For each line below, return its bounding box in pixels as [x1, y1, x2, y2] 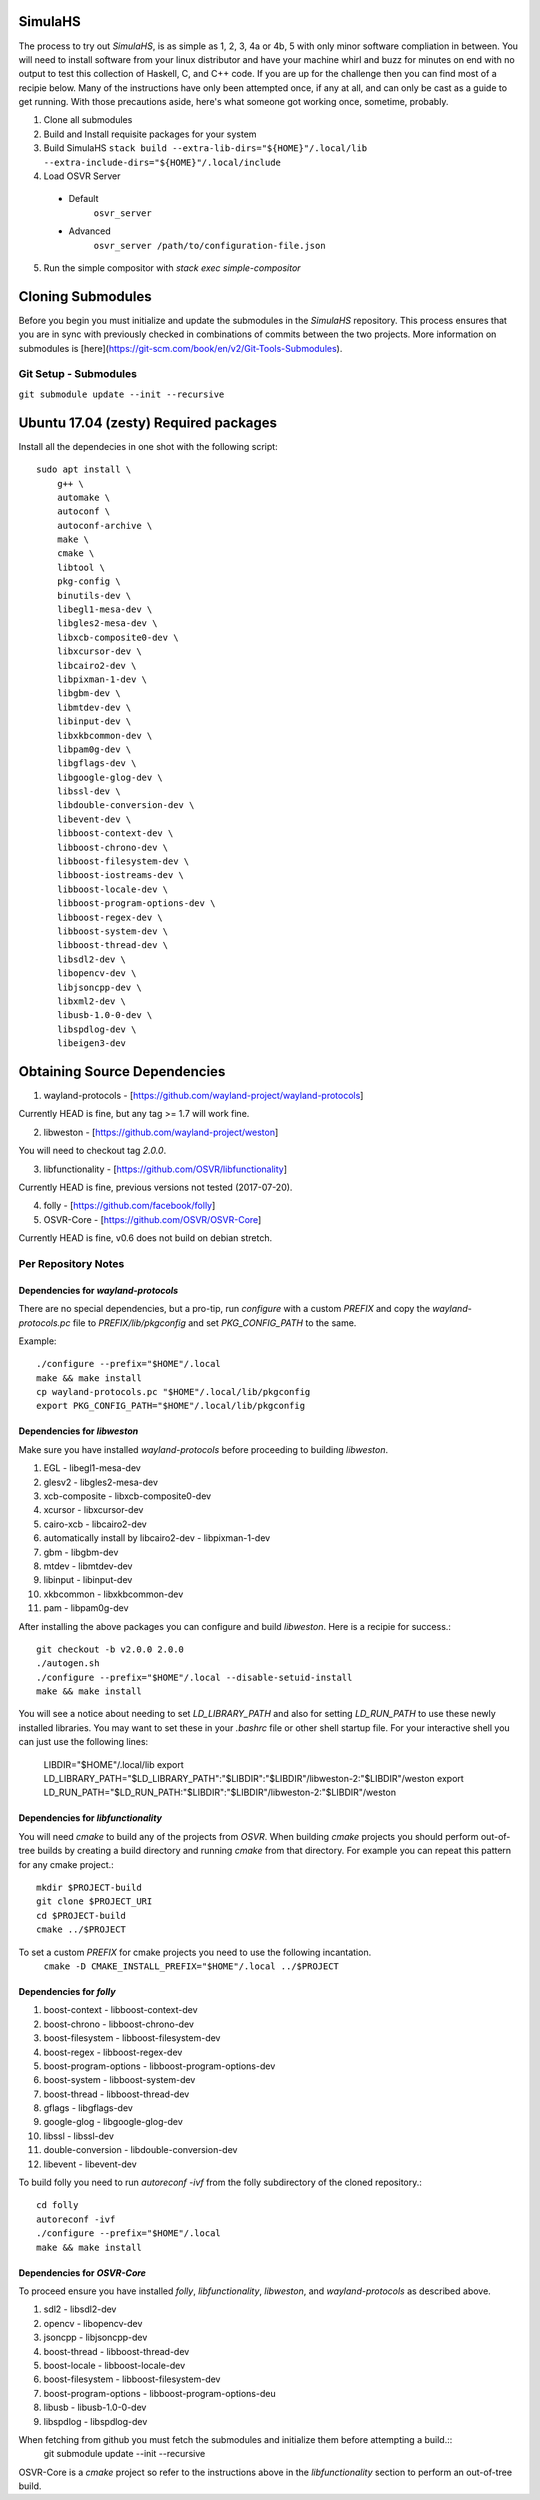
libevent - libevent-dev [43, 2158, 137, 2170]
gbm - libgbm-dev [43, 1546, 119, 1558]
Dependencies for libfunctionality [18, 1812, 163, 1824]
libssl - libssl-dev [43, 2130, 115, 2142]
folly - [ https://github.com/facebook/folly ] [43, 1200, 216, 1212]
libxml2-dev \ [56, 995, 127, 1007]
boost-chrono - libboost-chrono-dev [43, 2018, 195, 2030]
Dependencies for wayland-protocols [18, 1284, 179, 1296]
